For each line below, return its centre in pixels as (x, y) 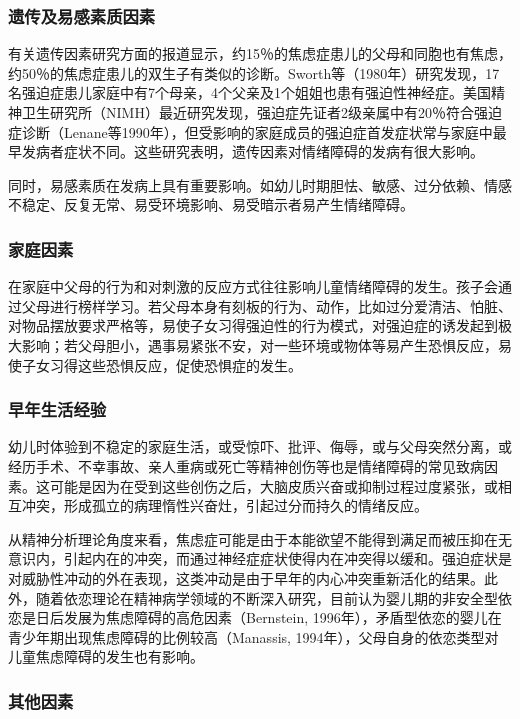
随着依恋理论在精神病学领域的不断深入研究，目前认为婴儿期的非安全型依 (273, 597)
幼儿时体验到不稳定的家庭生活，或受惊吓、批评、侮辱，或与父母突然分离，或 (260, 446)
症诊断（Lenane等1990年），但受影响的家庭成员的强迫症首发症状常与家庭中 (250, 131)
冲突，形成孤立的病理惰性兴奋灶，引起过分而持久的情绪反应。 (224, 505)
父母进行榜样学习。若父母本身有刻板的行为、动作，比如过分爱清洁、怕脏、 (266, 305)
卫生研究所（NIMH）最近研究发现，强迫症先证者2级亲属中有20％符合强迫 (261, 112)
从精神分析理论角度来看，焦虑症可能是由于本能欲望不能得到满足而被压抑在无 (260, 538)
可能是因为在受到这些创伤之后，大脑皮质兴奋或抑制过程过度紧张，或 (273, 485)
